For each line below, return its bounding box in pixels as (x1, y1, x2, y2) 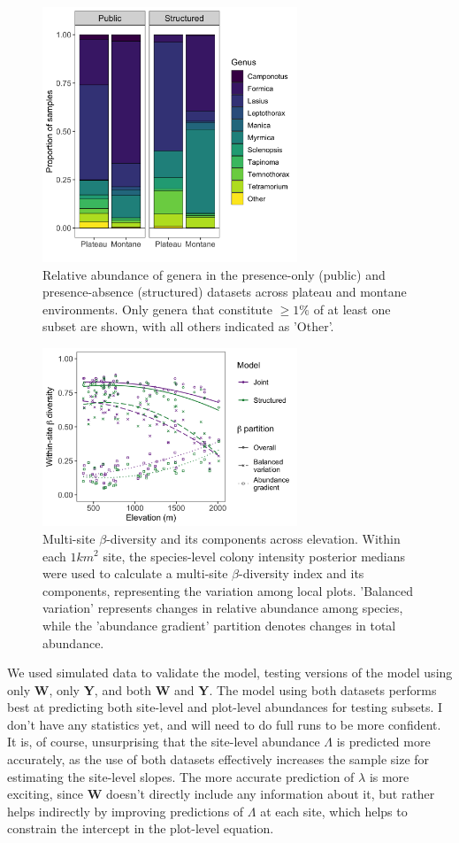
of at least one (313, 299, 391, 318)
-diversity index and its (238, 564, 364, 583)
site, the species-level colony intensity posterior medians (103, 546, 405, 565)
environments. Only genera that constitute (42, 299, 273, 318)
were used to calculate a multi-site (42, 564, 228, 583)
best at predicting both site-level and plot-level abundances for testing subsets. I (7, 698, 443, 716)
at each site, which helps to (260, 801, 408, 820)
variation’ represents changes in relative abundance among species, (42, 599, 403, 617)
